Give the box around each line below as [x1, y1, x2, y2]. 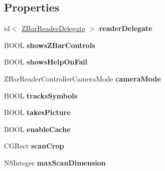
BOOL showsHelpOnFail [4, 56, 87, 67]
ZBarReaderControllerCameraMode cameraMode [4, 73, 161, 83]
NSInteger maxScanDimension [4, 157, 106, 167]
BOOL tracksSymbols [4, 90, 78, 100]
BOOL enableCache [4, 123, 71, 134]
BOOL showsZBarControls [4, 39, 95, 50]
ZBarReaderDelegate [22, 23, 85, 33]
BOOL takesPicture [4, 107, 71, 117]
